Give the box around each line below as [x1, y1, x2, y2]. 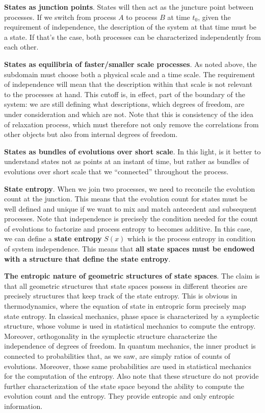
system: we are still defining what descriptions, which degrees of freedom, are [4, 99, 245, 109]
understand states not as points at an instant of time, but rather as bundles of [4, 156, 249, 167]
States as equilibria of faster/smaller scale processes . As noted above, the [4, 58, 257, 69]
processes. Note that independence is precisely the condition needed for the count [4, 213, 258, 224]
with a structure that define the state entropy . [4, 253, 171, 264]
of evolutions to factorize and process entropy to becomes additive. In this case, [4, 223, 252, 234]
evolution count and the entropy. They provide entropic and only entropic [4, 391, 234, 401]
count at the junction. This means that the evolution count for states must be [4, 193, 248, 204]
